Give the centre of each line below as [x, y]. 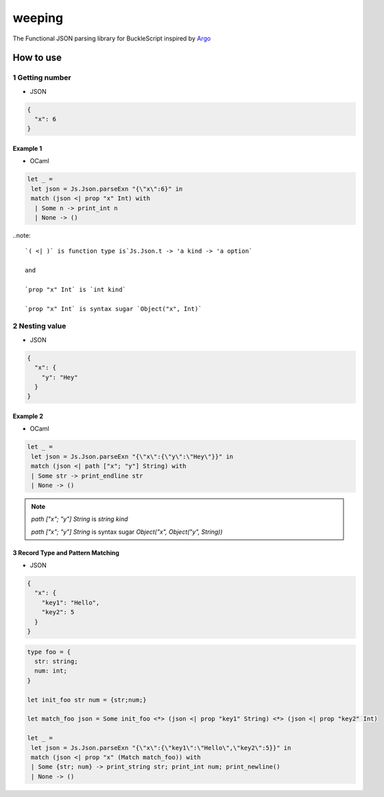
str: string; [56, 661]
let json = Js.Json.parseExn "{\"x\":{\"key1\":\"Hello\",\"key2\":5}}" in [161, 748]
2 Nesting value [39, 326]
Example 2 [28, 416]
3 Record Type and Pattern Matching [66, 552]
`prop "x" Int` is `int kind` [76, 289]
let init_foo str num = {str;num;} [87, 700]
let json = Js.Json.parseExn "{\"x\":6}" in [107, 189]
